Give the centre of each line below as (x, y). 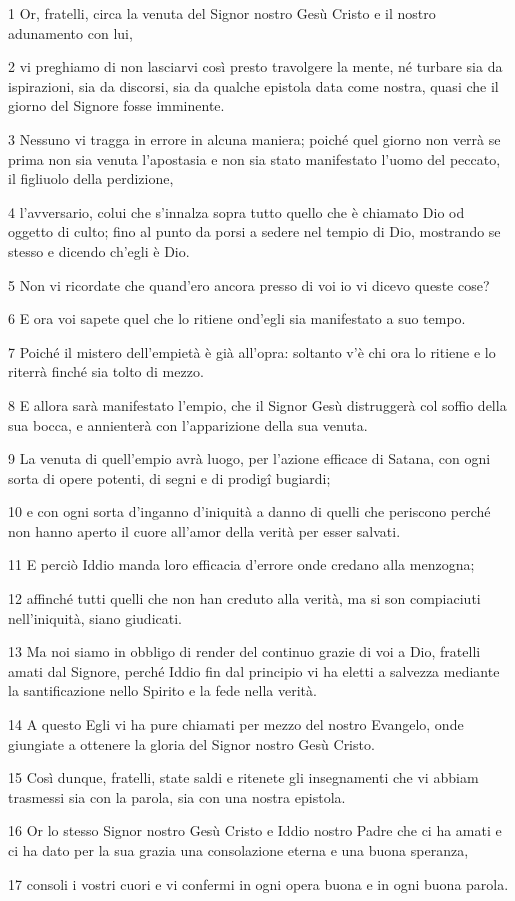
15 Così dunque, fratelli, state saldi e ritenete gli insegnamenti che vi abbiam (243, 777)
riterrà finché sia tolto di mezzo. (106, 371)
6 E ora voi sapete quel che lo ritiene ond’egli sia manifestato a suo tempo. (237, 318)
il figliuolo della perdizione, (91, 178)
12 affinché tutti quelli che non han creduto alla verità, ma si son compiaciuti (244, 598)
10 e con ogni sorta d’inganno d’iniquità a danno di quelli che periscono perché (249, 511)
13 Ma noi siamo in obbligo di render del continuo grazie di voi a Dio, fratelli (244, 651)
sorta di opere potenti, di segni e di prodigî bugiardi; (169, 477)
